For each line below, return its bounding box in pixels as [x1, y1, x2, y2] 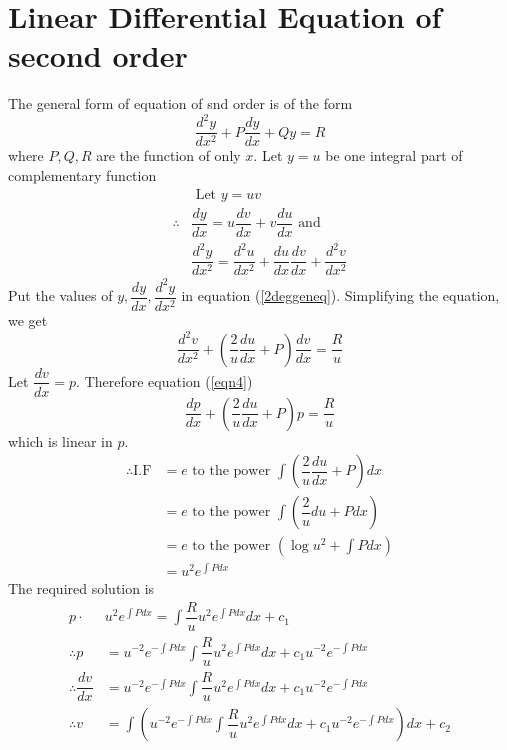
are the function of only [96, 145, 241, 166]
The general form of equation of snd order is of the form [8, 93, 353, 114]
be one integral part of [325, 145, 463, 166]
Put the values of [8, 285, 113, 306]
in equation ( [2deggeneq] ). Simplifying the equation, [181, 285, 500, 306]
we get [8, 309, 48, 330]
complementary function [8, 165, 157, 186]
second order [8, 35, 188, 76]
